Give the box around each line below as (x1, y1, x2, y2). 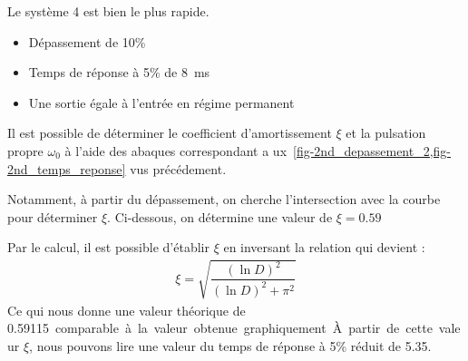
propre (7, 141, 44, 160)
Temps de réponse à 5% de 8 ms (28, 63, 210, 82)
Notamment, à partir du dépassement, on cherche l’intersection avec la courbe (7, 190, 441, 209)
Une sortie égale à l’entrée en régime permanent (28, 93, 295, 112)
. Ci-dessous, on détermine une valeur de (107, 207, 333, 226)
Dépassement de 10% (28, 32, 146, 51)
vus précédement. (130, 159, 227, 178)
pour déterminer (7, 207, 98, 226)
